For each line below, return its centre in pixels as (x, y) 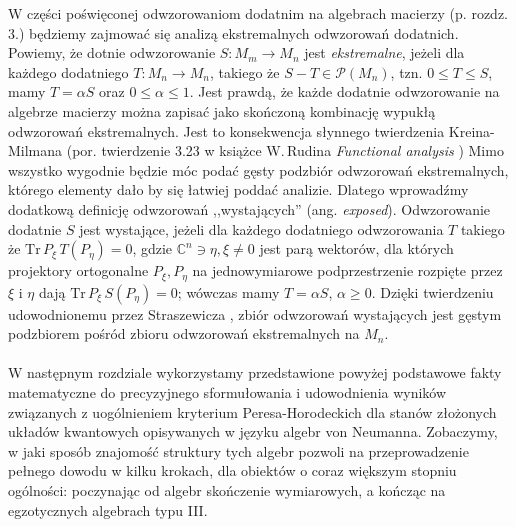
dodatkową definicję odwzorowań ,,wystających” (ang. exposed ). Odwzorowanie (249, 208)
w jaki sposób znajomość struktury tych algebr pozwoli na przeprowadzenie (238, 450)
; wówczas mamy (228, 291)
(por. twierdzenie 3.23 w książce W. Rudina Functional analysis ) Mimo (285, 150)
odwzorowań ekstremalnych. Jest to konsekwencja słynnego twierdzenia (226, 130)
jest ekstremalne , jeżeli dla (384, 52)
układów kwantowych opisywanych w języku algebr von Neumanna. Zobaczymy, (253, 431)
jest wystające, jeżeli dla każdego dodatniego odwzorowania (261, 228)
